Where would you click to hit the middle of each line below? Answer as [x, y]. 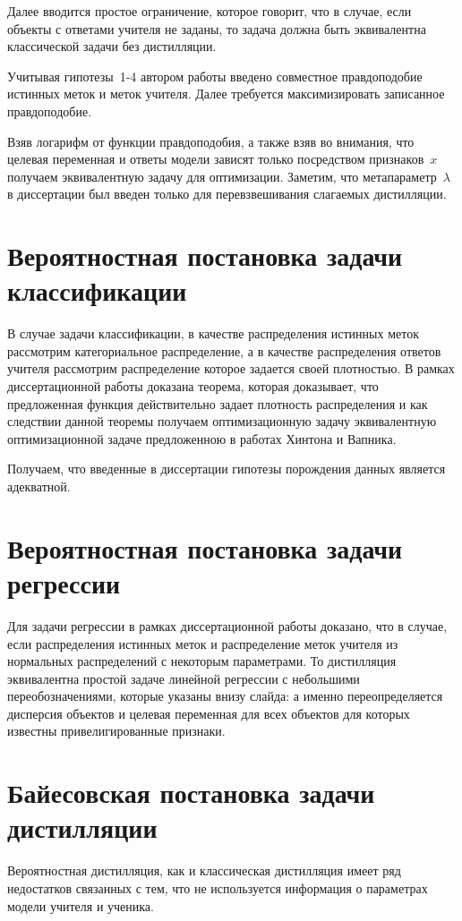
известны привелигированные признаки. [116, 731]
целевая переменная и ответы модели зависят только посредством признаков [216, 159]
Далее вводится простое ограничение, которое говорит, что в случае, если [210, 11]
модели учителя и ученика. [81, 905]
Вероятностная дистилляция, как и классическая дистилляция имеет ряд [204, 870]
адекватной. [39, 486]
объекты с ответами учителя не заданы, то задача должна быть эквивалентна [217, 28]
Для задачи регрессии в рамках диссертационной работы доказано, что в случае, [227, 625]
